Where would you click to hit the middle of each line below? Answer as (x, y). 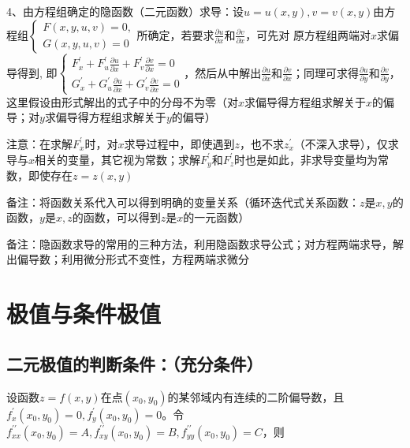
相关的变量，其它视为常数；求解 (118, 159)
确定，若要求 (181, 34)
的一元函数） (216, 217)
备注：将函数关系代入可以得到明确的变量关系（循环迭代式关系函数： (183, 202)
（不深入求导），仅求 (346, 143)
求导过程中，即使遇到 (179, 143)
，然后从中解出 (223, 72)
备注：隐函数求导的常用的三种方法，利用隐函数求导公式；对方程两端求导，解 (205, 243)
